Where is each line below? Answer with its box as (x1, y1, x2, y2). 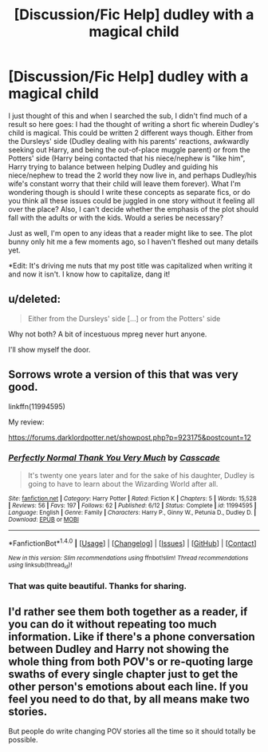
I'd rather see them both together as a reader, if (8, 605, 248, 619)
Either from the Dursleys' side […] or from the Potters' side (27, 313, 221, 323)
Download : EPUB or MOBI (8, 515, 80, 523)
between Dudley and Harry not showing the (8, 643, 230, 656)
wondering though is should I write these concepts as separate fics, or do (8, 187, 251, 197)
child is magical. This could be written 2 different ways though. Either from (8, 128, 254, 137)
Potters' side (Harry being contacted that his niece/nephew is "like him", (8, 153, 246, 163)
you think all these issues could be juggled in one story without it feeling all (8, 196, 255, 205)
